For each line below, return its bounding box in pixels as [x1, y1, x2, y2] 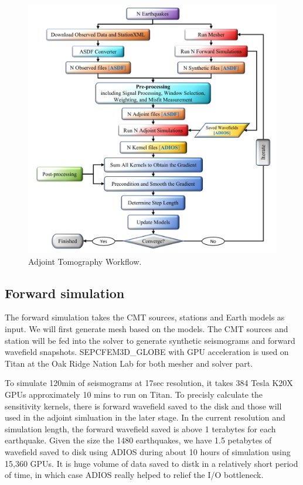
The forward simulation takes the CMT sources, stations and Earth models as [5, 311, 285, 323]
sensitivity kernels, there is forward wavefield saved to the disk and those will [5, 399, 282, 412]
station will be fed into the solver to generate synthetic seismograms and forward [5, 334, 295, 346]
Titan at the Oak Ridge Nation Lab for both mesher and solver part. [5, 357, 253, 369]
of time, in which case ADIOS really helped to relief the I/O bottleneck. [5, 469, 264, 481]
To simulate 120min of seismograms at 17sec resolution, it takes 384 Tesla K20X [5, 377, 293, 389]
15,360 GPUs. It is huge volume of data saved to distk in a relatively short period [5, 457, 298, 469]
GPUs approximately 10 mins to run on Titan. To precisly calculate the [5, 388, 263, 400]
